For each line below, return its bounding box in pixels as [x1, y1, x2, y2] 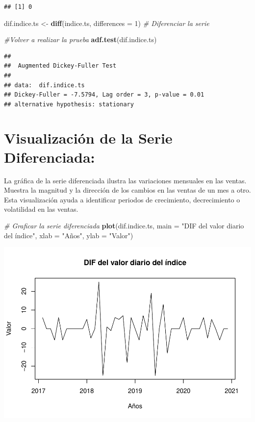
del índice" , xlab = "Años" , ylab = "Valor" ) [4, 230, 133, 240]
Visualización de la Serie [4, 127, 173, 148]
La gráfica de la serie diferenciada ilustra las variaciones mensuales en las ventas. [4, 175, 247, 185]
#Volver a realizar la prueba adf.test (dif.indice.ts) [4, 34, 157, 45]
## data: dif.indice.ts [4, 81, 85, 89]
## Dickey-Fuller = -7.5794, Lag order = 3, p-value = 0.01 [4, 91, 204, 99]
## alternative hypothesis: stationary [4, 100, 134, 108]
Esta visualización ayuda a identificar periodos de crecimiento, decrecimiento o [4, 194, 240, 204]
